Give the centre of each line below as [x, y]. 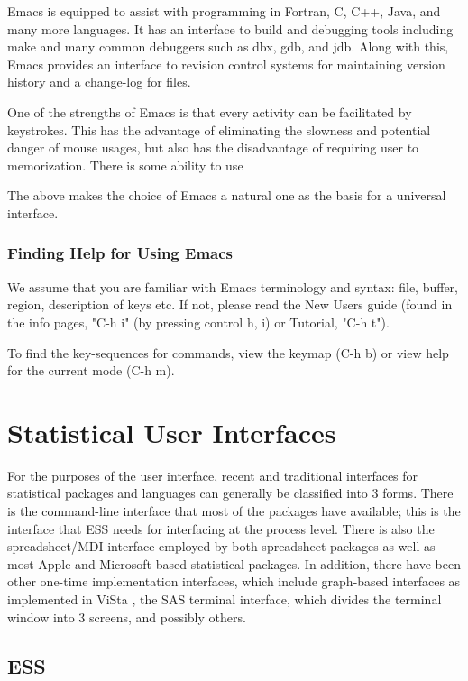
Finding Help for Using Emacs [120, 253]
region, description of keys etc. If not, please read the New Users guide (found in [230, 304]
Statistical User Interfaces [172, 432]
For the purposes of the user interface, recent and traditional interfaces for [213, 475]
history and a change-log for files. [99, 82]
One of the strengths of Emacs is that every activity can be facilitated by [210, 111]
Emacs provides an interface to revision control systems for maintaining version [226, 64]
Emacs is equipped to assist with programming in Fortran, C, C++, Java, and [224, 11]
